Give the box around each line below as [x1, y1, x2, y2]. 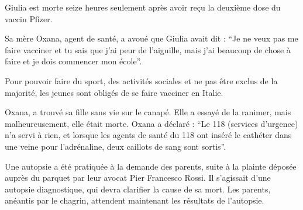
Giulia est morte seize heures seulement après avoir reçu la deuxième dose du [5, 1, 281, 13]
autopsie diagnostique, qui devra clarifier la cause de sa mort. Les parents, [5, 183, 271, 195]
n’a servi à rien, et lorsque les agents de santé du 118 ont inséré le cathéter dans [5, 129, 292, 141]
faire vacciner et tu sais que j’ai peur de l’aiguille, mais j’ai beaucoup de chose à [5, 43, 291, 56]
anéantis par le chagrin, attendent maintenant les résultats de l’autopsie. [5, 194, 264, 206]
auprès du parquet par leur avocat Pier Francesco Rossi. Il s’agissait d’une [5, 171, 271, 184]
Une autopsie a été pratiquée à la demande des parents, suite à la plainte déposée [5, 160, 297, 172]
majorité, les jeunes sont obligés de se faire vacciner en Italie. [5, 86, 223, 98]
